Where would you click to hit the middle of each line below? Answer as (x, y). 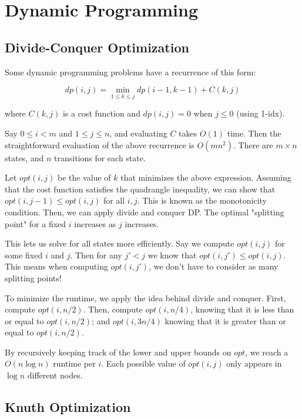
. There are (253, 144)
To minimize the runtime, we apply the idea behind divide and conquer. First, (145, 297)
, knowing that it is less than (242, 309)
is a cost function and (101, 113)
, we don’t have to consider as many (214, 266)
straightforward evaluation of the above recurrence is (100, 144)
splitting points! (33, 277)
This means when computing (56, 266)
